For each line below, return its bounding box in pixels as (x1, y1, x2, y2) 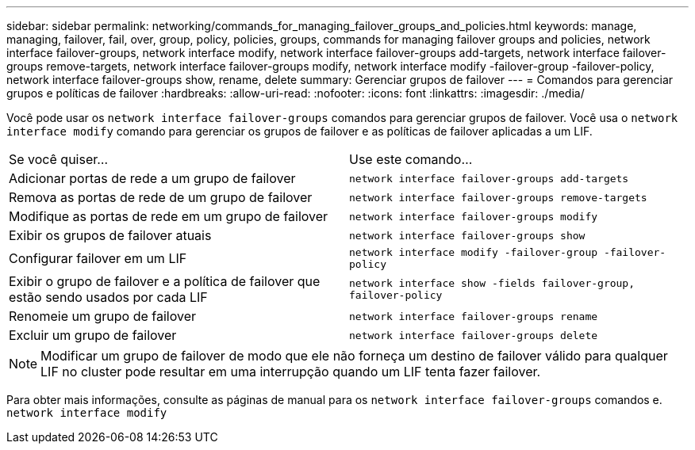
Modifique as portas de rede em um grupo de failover (9, 208, 328, 224)
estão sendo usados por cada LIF (9, 289, 208, 305)
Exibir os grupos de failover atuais (9, 227, 212, 243)
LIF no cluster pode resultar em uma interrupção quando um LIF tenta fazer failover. (40, 364, 541, 379)
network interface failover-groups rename (349, 310, 598, 322)
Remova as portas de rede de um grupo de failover (9, 189, 313, 205)
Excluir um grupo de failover (9, 327, 177, 343)
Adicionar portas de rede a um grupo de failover (9, 170, 296, 186)
